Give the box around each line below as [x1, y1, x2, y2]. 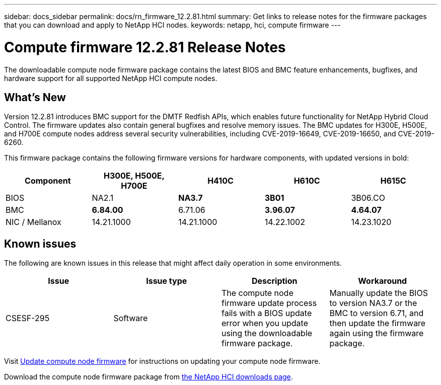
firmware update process [222, 298, 317, 309]
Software [113, 313, 148, 324]
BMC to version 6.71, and [329, 308, 424, 319]
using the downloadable [222, 328, 313, 339]
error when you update [222, 318, 308, 329]
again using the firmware [329, 328, 424, 339]
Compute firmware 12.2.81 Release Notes [4, 38, 286, 56]
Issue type [146, 276, 187, 286]
